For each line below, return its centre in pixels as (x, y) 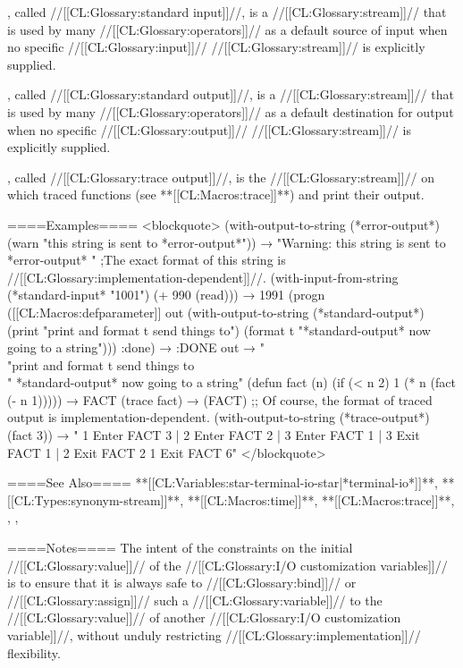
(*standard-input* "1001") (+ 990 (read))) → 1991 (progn (166, 295)
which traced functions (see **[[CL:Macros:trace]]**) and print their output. (216, 194)
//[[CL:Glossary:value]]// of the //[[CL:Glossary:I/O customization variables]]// (227, 565)
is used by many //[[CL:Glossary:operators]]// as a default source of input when (227, 29)
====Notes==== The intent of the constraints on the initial (180, 548)
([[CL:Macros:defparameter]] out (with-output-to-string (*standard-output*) (216, 312)
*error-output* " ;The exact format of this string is (147, 260)
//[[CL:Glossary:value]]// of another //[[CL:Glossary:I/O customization (204, 617)
